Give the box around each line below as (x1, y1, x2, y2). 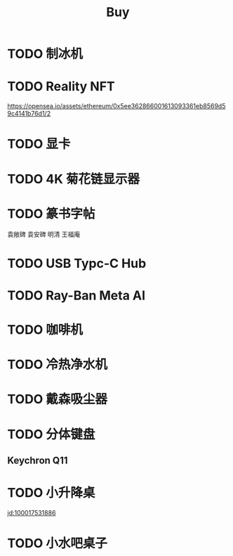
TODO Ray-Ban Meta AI (7, 287, 146, 303)
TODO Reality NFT (7, 79, 116, 95)
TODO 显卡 (7, 136, 71, 152)
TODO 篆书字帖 (7, 205, 95, 221)
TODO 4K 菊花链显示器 (7, 171, 140, 187)
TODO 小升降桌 (7, 485, 95, 501)
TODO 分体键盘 (7, 426, 95, 442)
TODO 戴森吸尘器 (7, 392, 107, 408)
